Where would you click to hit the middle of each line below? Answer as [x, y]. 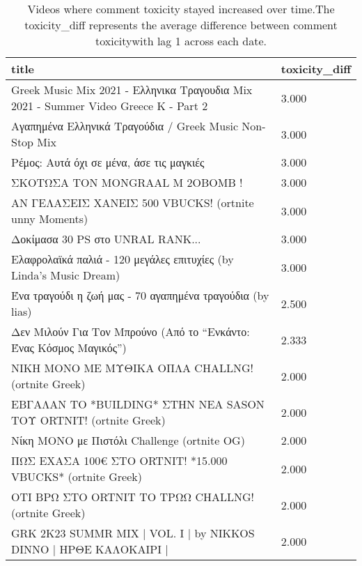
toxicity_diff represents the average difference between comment [181, 25]
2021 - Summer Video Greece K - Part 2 [110, 106]
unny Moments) [50, 219]
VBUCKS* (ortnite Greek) [77, 476]
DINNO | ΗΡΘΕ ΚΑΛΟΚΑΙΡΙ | [90, 549]
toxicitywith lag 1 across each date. [181, 41]
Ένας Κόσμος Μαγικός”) [69, 347]
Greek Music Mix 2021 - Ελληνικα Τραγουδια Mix [132, 90]
